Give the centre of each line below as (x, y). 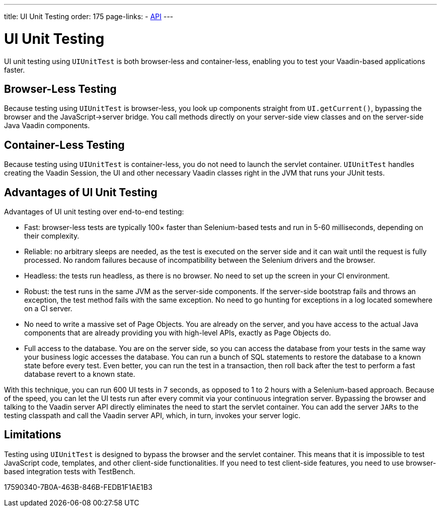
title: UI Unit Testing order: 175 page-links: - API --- (89, 16)
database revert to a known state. (80, 374)
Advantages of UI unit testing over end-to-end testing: (94, 212)
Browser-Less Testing (60, 89)
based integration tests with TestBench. (70, 471)
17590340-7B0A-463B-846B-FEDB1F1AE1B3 (78, 487)
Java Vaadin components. (47, 126)
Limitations (33, 435)
